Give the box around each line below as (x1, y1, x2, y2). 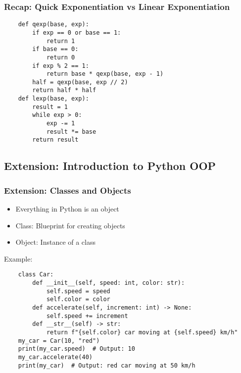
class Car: (18, 271, 54, 278)
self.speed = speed (46, 287, 110, 295)
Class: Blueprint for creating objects (15, 220, 125, 230)
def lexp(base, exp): (18, 95, 89, 103)
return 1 (46, 37, 75, 45)
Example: (4, 253, 33, 264)
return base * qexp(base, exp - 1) (46, 70, 164, 78)
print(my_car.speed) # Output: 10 (18, 345, 135, 353)
